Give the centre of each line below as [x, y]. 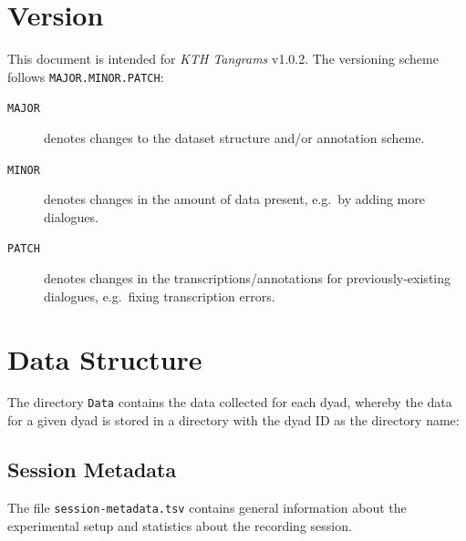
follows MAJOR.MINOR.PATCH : [86, 76]
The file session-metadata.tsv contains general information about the [207, 507]
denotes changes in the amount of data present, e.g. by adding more [234, 199]
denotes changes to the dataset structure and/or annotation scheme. [234, 138]
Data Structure [105, 358]
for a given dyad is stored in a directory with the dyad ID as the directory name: [233, 420]
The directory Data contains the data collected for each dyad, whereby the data [230, 402]
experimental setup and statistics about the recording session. [180, 525]
